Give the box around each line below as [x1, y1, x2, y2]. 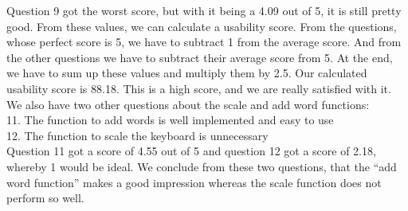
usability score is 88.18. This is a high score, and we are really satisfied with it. [6, 80, 391, 96]
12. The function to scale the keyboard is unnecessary [6, 127, 269, 143]
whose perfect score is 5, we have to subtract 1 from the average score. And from [6, 33, 402, 50]
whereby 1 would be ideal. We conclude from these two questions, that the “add [6, 158, 397, 174]
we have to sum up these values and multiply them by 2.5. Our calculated [6, 64, 367, 81]
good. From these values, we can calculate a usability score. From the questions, [6, 18, 397, 34]
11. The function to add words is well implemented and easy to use [6, 111, 334, 128]
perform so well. [6, 190, 84, 206]
